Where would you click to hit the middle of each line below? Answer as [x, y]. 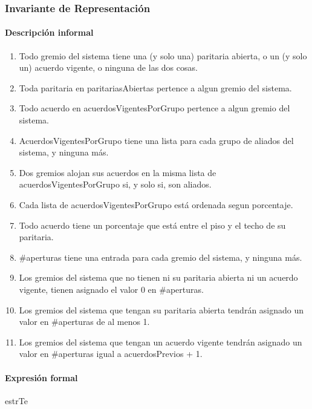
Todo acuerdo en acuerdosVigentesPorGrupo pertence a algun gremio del [154, 108]
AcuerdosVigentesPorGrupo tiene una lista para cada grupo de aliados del [156, 140]
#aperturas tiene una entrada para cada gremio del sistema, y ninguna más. [161, 257]
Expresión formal [41, 377]
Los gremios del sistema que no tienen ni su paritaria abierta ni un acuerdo [158, 277]
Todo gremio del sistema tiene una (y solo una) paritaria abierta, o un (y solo [163, 55]
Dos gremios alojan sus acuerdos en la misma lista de [118, 172]
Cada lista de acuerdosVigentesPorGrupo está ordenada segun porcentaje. [156, 204]
